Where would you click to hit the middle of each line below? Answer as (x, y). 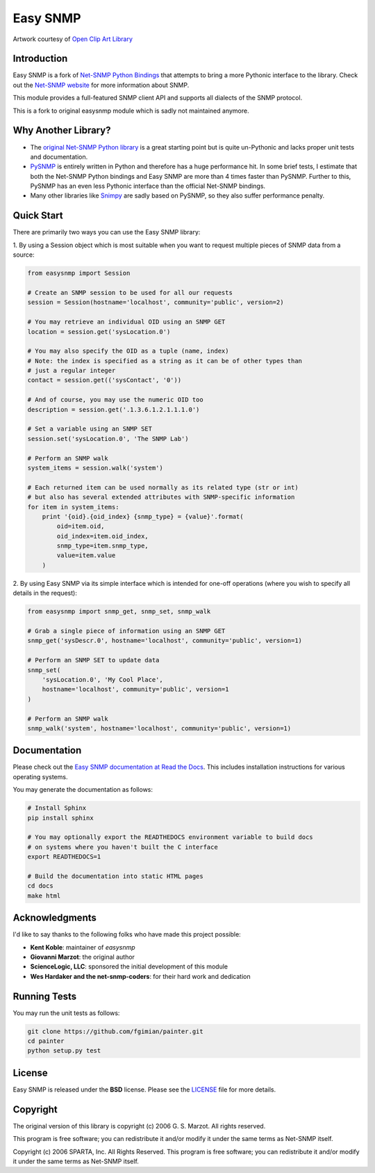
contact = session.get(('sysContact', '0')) (105, 380)
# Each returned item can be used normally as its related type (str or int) (163, 487)
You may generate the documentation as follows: (83, 790)
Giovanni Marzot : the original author (83, 957)
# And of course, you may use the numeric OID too (116, 400)
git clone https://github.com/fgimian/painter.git (116, 1031)
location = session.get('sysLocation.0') (99, 332)
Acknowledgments (55, 918)
